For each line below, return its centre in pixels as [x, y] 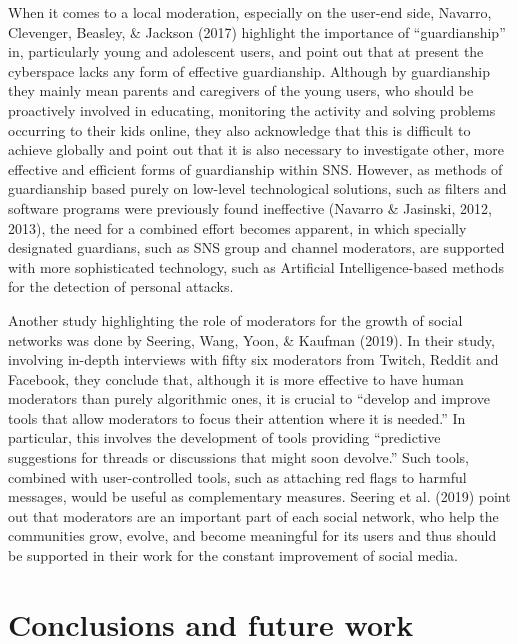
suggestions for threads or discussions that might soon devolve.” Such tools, [238, 457]
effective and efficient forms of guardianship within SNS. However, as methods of [255, 168]
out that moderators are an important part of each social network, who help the [253, 515]
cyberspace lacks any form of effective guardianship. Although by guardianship [249, 70]
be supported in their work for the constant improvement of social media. [233, 555]
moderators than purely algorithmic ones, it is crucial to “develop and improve [249, 398]
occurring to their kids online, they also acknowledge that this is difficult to [239, 129]
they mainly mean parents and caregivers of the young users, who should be [241, 90]
